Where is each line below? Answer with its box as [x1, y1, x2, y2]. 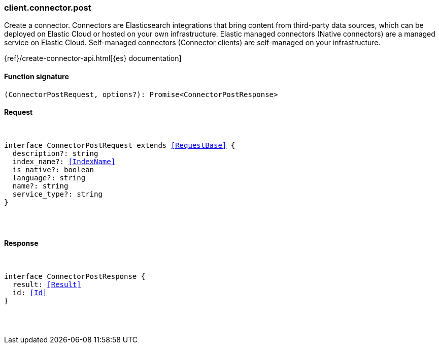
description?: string [12, 149, 98, 157]
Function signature [4, 72, 69, 81]
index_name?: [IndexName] [12, 157, 116, 166]
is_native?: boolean [12, 165, 94, 174]
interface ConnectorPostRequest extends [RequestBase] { [4, 141, 235, 149]
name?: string [12, 181, 69, 190]
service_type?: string [12, 189, 103, 198]
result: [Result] [12, 280, 81, 289]
